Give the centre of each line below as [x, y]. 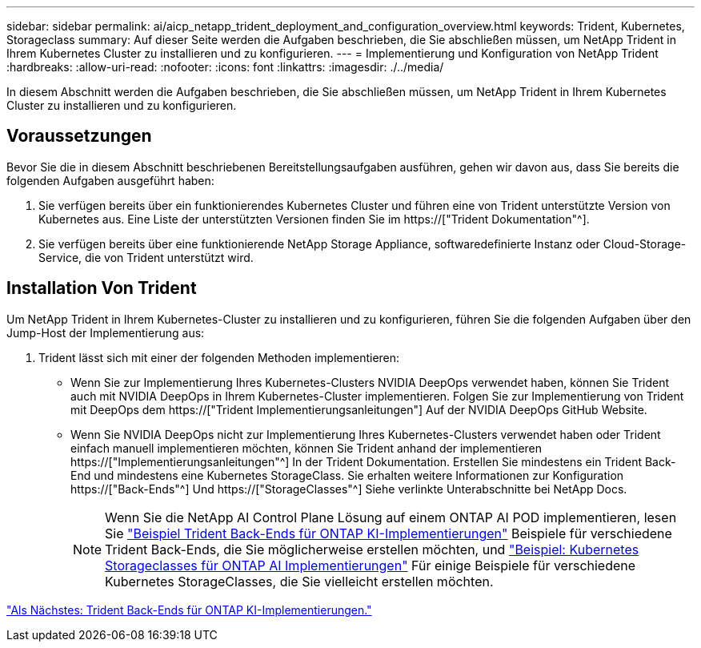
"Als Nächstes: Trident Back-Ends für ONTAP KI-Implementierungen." [189, 610]
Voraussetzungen [79, 136]
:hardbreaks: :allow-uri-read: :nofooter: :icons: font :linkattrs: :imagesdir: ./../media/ [225, 67]
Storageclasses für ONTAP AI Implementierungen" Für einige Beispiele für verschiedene [371, 565]
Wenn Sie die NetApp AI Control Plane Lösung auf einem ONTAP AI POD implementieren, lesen [391, 517]
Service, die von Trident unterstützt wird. [146, 257]
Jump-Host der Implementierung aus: [106, 332]
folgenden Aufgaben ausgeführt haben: [110, 180]
